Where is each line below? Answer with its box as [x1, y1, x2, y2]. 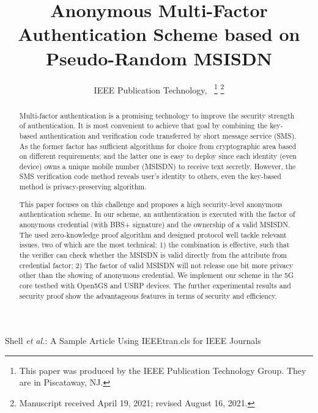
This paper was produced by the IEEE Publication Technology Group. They [19, 364, 306, 376]
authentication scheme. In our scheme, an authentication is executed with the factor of [19, 209, 295, 219]
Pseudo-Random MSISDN [46, 45, 272, 70]
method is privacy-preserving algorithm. [19, 181, 147, 192]
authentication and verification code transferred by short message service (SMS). [39, 130, 297, 141]
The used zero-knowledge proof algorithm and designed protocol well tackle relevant [19, 229, 287, 239]
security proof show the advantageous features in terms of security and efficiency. [19, 290, 277, 301]
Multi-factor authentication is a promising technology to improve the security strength [19, 110, 295, 120]
